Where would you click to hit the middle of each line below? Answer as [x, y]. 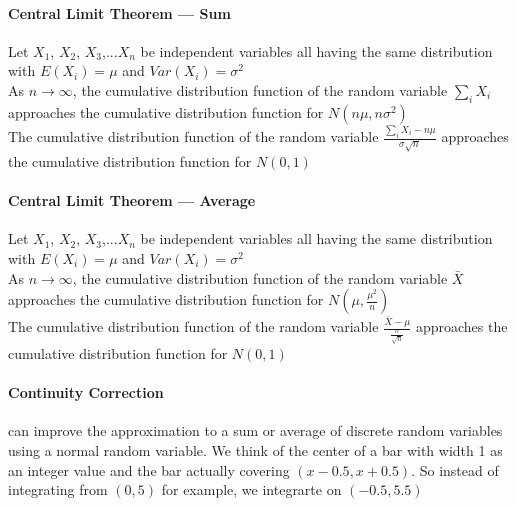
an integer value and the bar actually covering [149, 469]
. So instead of [455, 469]
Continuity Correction [86, 392]
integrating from [58, 489]
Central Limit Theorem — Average [132, 200]
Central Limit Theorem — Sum [119, 12]
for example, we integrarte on [251, 489]
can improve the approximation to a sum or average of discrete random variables [255, 430]
